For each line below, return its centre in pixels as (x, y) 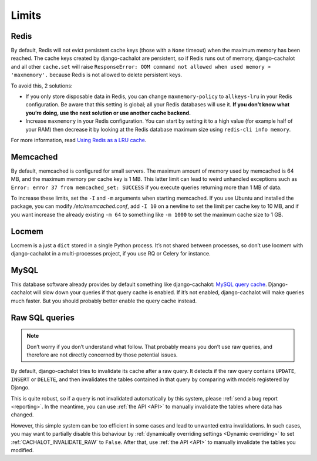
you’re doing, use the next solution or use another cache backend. (108, 113)
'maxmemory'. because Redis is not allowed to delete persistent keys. (97, 75)
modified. (22, 450)
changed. (22, 415)
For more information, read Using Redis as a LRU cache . (79, 140)
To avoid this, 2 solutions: (42, 86)
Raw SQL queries (43, 317)
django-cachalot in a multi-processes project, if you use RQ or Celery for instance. (111, 254)
